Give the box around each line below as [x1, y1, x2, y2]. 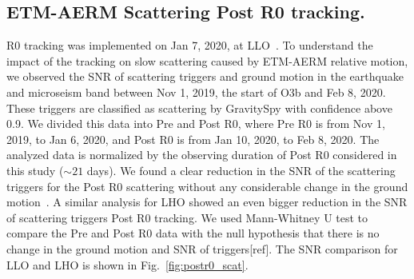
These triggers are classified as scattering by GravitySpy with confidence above [6, 99, 392, 116]
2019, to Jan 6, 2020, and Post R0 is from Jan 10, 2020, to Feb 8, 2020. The [6, 130, 380, 147]
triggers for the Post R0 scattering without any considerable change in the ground [6, 177, 408, 194]
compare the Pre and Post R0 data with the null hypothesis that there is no [6, 225, 380, 241]
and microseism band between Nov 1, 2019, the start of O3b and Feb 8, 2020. [6, 83, 386, 100]
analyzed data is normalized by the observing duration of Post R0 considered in [6, 146, 397, 163]
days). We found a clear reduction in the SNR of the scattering [86, 161, 396, 178]
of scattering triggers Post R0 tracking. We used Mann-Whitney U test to [6, 209, 368, 225]
